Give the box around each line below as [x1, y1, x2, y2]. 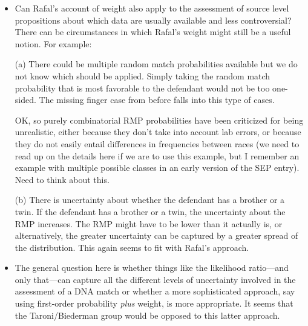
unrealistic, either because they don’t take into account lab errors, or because [15, 125, 301, 138]
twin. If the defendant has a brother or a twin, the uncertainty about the [15, 205, 286, 218]
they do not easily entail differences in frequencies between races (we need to [15, 137, 300, 150]
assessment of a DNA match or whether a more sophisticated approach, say [15, 285, 295, 298]
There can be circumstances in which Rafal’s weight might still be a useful [15, 25, 291, 38]
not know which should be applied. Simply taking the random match [15, 69, 270, 82]
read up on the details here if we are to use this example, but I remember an [15, 149, 300, 162]
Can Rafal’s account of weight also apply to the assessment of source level [15, 2, 289, 14]
